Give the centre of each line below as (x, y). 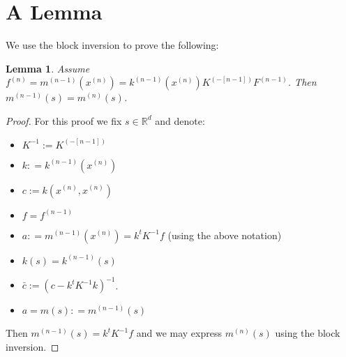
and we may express (179, 333)
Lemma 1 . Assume (48, 68)
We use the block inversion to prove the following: (112, 45)
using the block (308, 333)
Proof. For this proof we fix (64, 120)
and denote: (180, 120)
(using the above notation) (225, 235)
